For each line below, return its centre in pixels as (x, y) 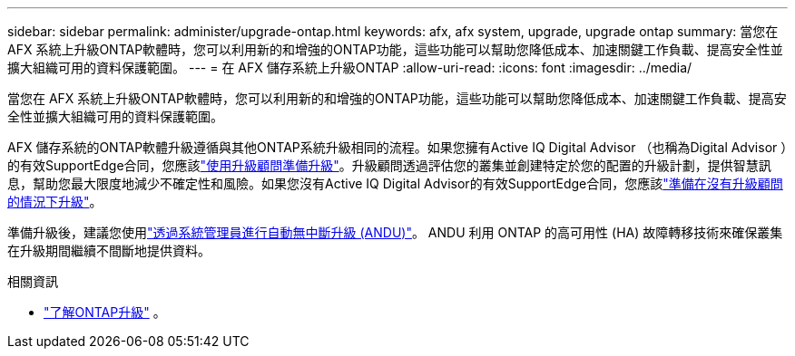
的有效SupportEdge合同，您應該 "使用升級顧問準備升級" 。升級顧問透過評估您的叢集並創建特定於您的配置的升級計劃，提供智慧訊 (389, 165)
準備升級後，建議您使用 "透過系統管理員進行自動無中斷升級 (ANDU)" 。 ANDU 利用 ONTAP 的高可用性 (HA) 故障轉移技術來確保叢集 (395, 232)
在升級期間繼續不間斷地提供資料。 (109, 250)
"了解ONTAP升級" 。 (105, 312)
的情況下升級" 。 (55, 202)
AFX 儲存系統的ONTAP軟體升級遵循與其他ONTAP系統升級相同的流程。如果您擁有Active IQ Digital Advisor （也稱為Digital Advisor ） (397, 147)
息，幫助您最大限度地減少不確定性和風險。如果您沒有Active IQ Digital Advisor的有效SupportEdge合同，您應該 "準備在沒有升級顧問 (395, 183)
